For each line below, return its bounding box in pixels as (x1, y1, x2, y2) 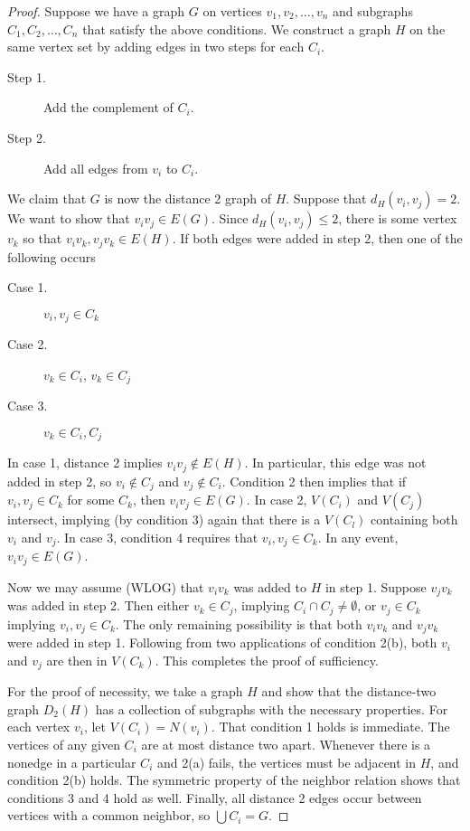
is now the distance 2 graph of (104, 189, 271, 208)
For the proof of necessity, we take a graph (7, 682, 243, 701)
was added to (233, 577, 306, 596)
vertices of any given (7, 734, 120, 753)
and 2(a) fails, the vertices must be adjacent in (156, 752, 417, 771)
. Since (211, 209, 249, 228)
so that (23, 229, 62, 248)
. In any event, (317, 527, 399, 546)
